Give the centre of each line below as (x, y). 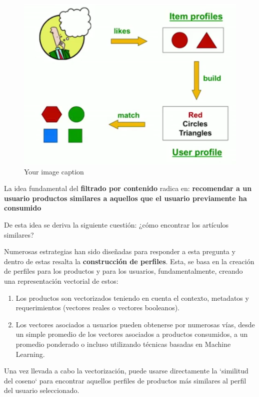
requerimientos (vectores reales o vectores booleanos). (97, 308)
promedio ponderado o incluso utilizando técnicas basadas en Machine (123, 344)
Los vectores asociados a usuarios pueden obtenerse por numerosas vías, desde (135, 324)
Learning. (30, 354)
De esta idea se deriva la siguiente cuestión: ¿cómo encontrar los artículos (116, 225)
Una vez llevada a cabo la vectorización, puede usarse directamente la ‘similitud (126, 371)
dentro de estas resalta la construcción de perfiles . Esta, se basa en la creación (129, 261)
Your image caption (54, 171)
